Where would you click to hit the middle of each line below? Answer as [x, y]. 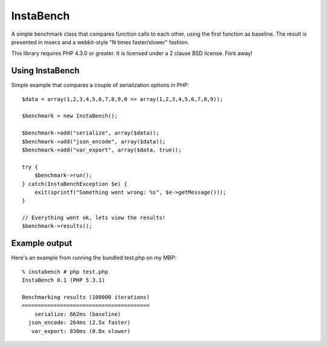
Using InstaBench [45, 71]
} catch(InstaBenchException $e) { [75, 184]
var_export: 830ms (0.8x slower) [81, 331]
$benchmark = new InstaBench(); [70, 116]
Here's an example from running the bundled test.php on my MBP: [94, 258]
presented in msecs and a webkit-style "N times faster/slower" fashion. [100, 42]
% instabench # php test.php [65, 272]
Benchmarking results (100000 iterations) [86, 297]
